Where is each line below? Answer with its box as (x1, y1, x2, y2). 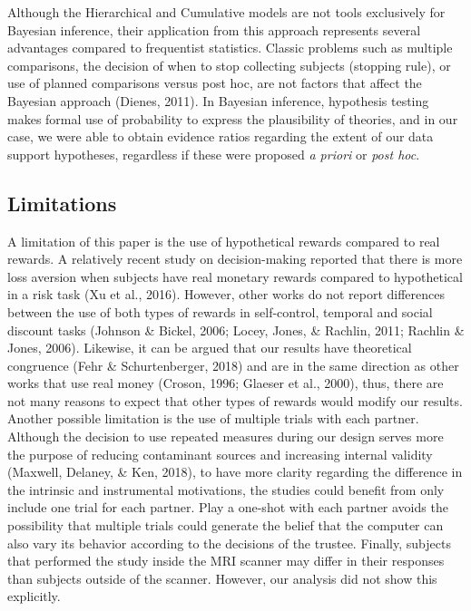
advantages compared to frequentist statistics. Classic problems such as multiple (7, 38, 453, 57)
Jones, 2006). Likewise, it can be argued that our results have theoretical (7, 338, 412, 357)
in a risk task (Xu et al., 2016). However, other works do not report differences (7, 285, 445, 304)
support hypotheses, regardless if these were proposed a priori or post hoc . (7, 144, 420, 163)
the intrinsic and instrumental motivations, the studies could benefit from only (7, 480, 445, 499)
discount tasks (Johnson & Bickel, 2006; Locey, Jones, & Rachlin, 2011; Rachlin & (7, 320, 465, 339)
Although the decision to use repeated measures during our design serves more (7, 427, 444, 446)
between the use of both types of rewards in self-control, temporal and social (7, 302, 433, 321)
